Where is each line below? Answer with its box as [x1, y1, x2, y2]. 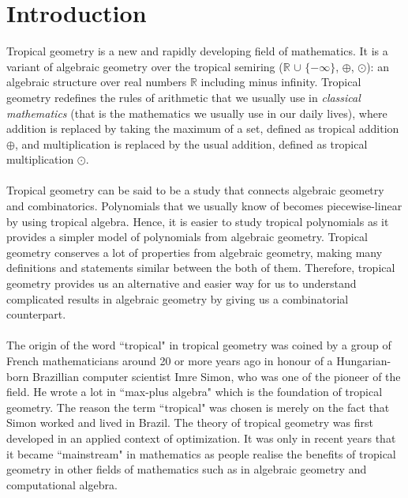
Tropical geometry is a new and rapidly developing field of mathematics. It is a [6, 43, 388, 59]
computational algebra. [6, 476, 118, 492]
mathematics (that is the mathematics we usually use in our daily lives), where [6, 104, 387, 121]
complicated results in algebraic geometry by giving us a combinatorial [6, 290, 349, 307]
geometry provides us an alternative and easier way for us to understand [6, 275, 357, 292]
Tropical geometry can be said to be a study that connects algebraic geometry [6, 182, 384, 198]
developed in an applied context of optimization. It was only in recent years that [6, 429, 396, 446]
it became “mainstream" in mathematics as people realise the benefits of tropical [6, 445, 396, 462]
